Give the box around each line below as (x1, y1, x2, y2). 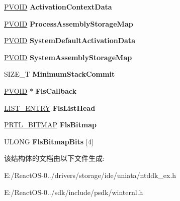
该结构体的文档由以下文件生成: (4, 153, 105, 163)
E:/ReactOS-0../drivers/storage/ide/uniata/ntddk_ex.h (4, 169, 176, 180)
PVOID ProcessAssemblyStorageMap (4, 18, 133, 29)
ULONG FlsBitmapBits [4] (4, 136, 94, 146)
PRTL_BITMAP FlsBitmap (4, 119, 97, 130)
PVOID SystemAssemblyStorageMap (4, 52, 132, 62)
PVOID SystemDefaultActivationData (4, 35, 135, 46)
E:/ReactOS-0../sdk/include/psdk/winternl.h (4, 186, 143, 197)
